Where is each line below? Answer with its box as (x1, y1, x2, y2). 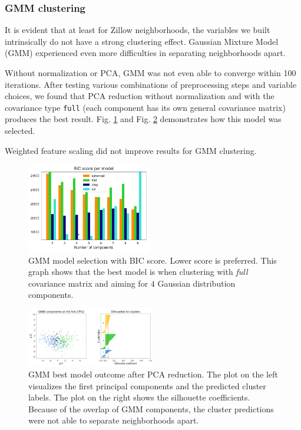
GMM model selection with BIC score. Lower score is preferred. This (28, 254, 277, 266)
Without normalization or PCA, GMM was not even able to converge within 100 (5, 67, 296, 78)
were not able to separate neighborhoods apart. (28, 414, 199, 426)
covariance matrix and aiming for (28, 277, 148, 289)
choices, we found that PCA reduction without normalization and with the (5, 90, 274, 102)
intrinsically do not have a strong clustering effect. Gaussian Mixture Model (5, 35, 279, 47)
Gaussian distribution (157, 277, 236, 289)
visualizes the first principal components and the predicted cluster (28, 379, 266, 392)
